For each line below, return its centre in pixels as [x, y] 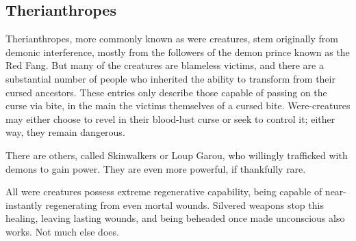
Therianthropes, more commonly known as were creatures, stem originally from [172, 39]
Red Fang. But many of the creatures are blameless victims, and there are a [165, 65]
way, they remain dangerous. [65, 132]
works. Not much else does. [62, 231]
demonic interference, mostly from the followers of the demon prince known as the [178, 52]
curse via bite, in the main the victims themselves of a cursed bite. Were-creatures [178, 105]
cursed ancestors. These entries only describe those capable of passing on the [166, 92]
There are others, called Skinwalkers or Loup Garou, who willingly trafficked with [177, 155]
